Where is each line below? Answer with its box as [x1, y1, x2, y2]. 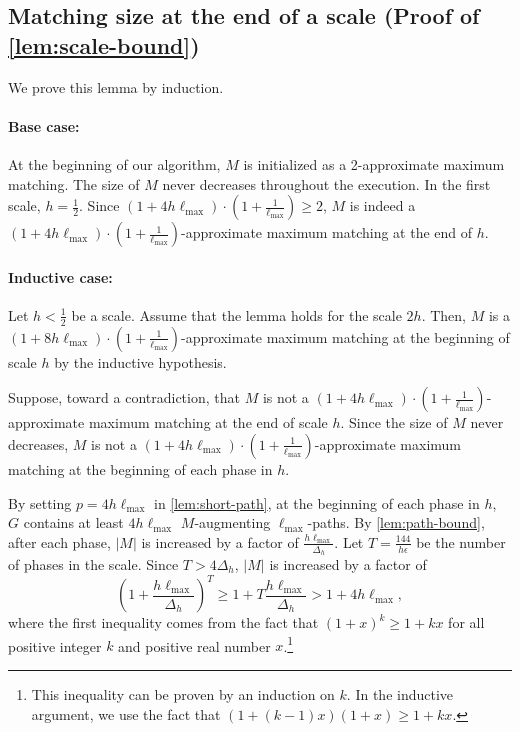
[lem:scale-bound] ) [8, 29, 200, 60]
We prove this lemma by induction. [8, 76, 224, 97]
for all [448, 612, 485, 633]
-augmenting [194, 512, 271, 533]
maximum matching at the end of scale [88, 412, 328, 433]
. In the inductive [346, 683, 454, 704]
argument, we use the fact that [31, 703, 221, 724]
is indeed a [349, 195, 416, 216]
